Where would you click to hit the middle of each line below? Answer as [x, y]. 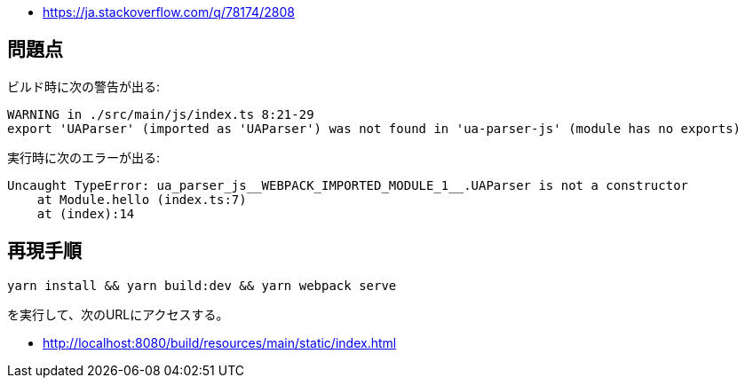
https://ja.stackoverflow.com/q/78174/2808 [169, 12]
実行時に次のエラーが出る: [84, 157]
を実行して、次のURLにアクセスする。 [118, 314]
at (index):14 [86, 213]
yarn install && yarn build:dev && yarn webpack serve [202, 285]
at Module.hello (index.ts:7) [142, 199]
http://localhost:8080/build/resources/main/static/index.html [220, 342]
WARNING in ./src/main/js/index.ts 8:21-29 [161, 114]
